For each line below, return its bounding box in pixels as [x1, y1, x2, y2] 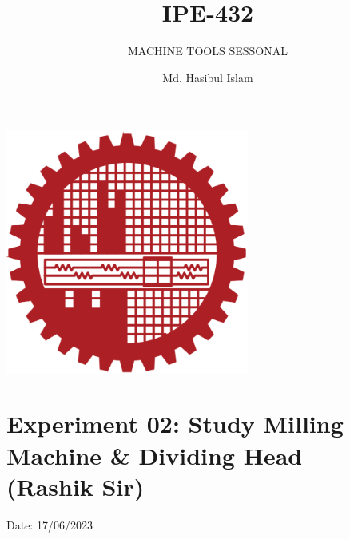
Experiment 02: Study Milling [6, 407, 344, 440]
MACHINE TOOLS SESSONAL [128, 42, 288, 59]
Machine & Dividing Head [6, 438, 303, 471]
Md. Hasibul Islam [162, 69, 253, 85]
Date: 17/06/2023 [6, 516, 93, 533]
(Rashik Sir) [6, 470, 145, 502]
